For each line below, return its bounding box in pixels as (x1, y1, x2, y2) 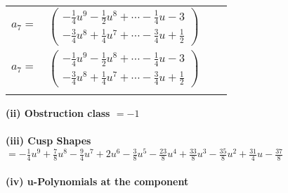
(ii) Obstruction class (6, 105, 110, 120)
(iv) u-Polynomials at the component (6, 173, 189, 188)
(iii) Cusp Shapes (6, 133, 91, 148)
